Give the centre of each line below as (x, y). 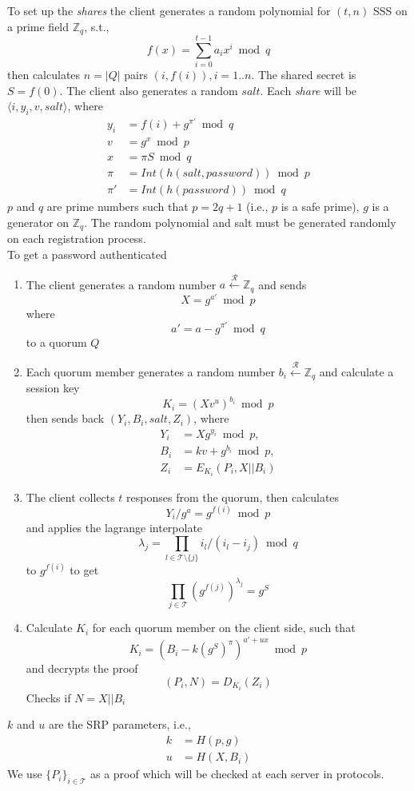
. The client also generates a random (149, 90)
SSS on (390, 10)
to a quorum (56, 342)
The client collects (70, 497)
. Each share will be (309, 90)
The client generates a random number (121, 284)
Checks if (48, 697)
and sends (283, 284)
